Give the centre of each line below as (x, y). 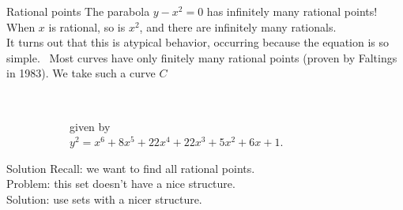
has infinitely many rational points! (292, 11)
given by (90, 126)
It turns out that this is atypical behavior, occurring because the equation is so (198, 42)
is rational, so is (87, 26)
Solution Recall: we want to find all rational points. (131, 168)
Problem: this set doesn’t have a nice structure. (121, 184)
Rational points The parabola (78, 11)
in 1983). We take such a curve (81, 73)
